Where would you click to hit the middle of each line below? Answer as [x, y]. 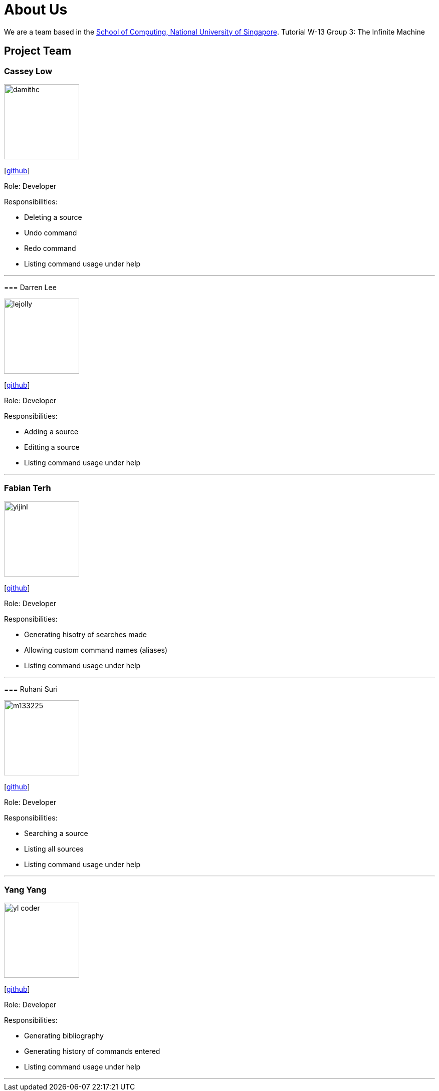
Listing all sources [54, 849]
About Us [36, 10]
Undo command [51, 232]
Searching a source [56, 833]
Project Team [38, 51]
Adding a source [51, 431]
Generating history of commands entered [92, 1051]
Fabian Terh [28, 488]
